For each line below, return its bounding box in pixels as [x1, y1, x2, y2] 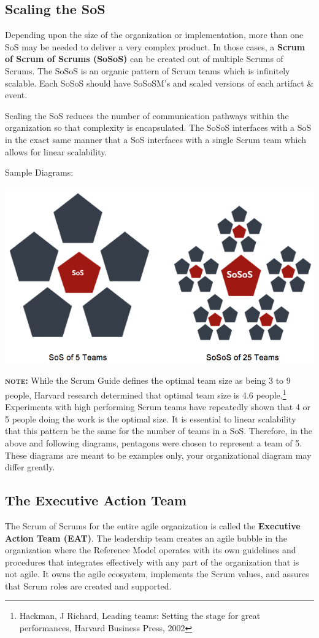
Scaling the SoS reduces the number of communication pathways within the [5, 109, 289, 122]
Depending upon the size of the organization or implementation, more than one [5, 28, 304, 41]
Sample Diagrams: [5, 166, 74, 179]
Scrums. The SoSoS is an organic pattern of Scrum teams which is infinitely [5, 64, 290, 77]
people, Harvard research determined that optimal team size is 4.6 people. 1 [5, 386, 286, 401]
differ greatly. [5, 461, 55, 473]
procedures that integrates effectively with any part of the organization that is [5, 555, 299, 568]
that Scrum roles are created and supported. [5, 579, 172, 592]
